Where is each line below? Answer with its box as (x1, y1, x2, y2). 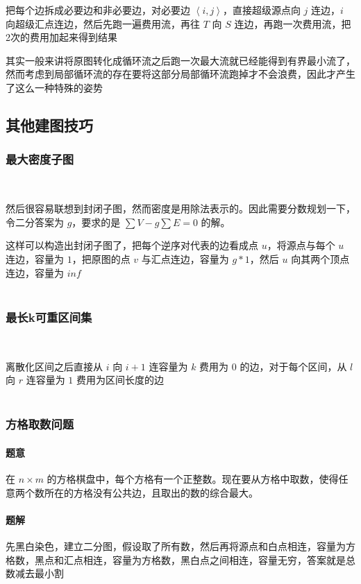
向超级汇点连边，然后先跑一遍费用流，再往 (6, 16, 200, 31)
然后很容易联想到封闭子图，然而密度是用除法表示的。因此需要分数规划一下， (6, 201, 355, 216)
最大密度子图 (6, 151, 74, 168)
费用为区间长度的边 (76, 372, 164, 387)
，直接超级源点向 (222, 3, 301, 17)
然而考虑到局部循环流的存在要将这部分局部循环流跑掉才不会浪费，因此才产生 (6, 67, 355, 81)
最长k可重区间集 (6, 308, 92, 325)
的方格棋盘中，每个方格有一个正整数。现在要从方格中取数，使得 (47, 471, 339, 486)
